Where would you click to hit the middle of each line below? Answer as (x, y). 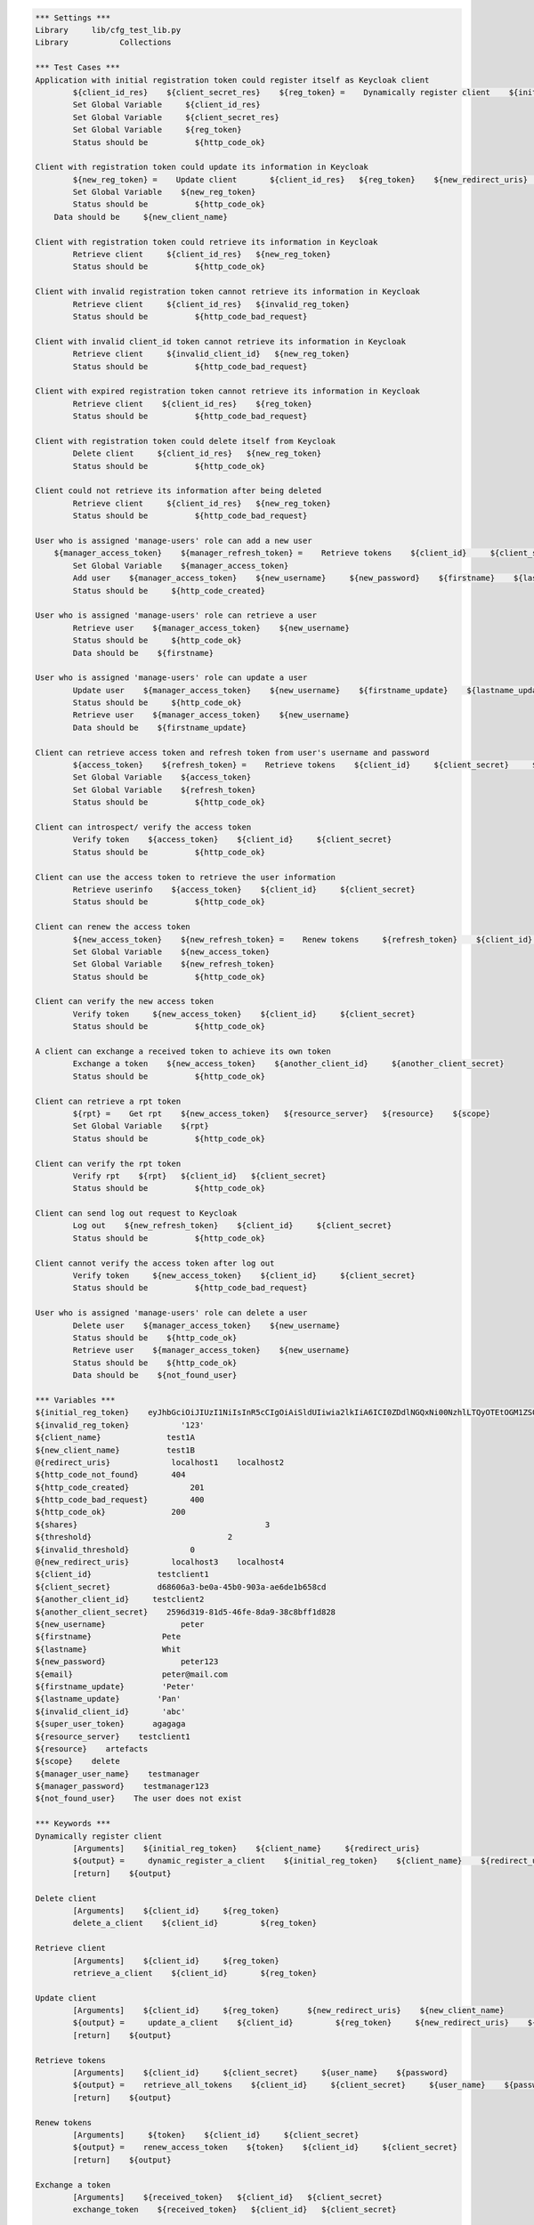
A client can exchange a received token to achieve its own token (183, 1052)
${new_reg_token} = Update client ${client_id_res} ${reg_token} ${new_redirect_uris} (300, 179)
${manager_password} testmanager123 (122, 1786)
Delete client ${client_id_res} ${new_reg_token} (197, 453)
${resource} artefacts (92, 1748)
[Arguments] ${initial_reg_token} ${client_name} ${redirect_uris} (246, 1849)
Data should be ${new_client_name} (141, 217)
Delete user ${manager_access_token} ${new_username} (206, 1325)
